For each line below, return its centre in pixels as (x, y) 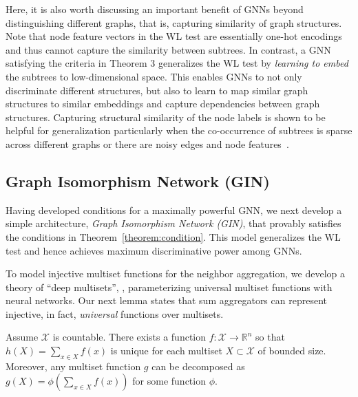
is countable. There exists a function (129, 337)
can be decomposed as (198, 366)
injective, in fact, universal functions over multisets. (115, 313)
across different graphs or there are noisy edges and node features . (147, 143)
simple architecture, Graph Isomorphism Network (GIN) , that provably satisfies (173, 223)
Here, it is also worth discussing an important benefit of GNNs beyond (155, 9)
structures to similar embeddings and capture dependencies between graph (163, 104)
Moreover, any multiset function (73, 366)
